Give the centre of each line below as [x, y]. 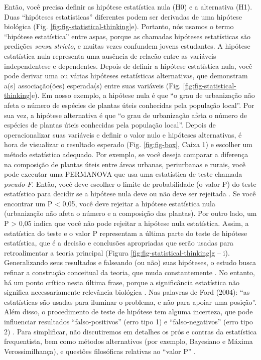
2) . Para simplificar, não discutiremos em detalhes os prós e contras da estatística [130, 331]
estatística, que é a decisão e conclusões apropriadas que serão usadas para [119, 243]
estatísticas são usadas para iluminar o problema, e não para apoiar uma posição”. [130, 302]
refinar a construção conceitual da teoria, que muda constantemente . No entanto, [130, 272]
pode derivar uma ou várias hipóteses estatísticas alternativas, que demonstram [126, 76]
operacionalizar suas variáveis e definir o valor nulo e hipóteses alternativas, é [123, 134]
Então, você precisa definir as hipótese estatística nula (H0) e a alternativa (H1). [128, 7]
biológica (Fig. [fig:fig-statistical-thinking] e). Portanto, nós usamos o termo [119, 26]
